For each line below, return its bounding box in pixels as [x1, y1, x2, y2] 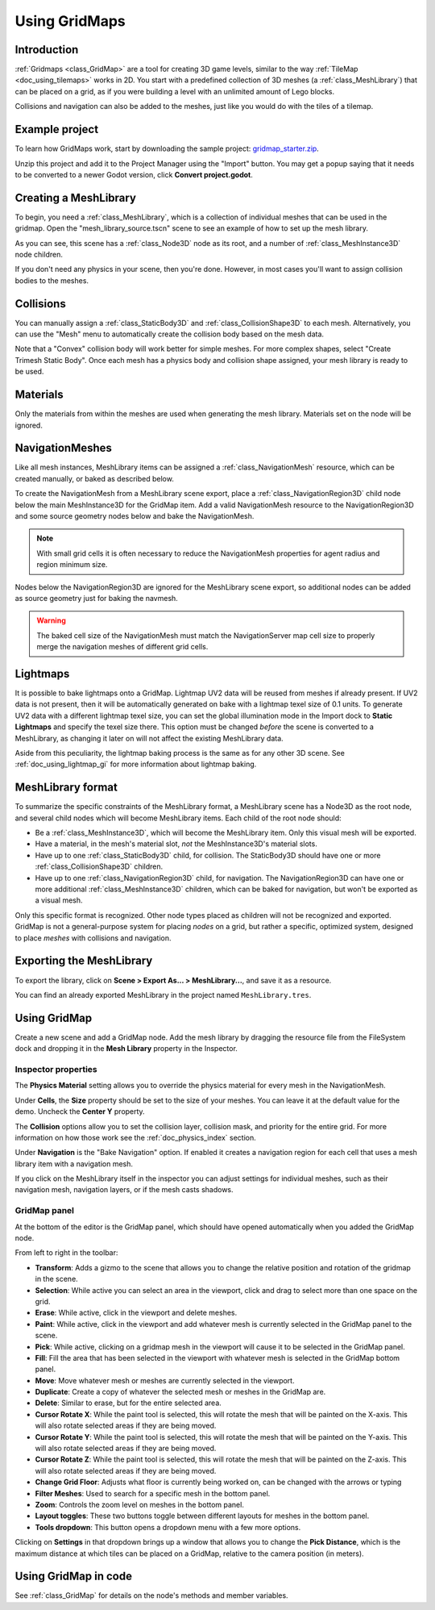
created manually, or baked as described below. [14, 473, 175, 483]
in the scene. [35, 1274, 78, 1284]
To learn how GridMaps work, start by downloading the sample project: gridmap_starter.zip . [14, 144, 320, 153]
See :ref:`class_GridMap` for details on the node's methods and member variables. [14, 1591, 289, 1600]
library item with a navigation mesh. [14, 1158, 133, 1169]
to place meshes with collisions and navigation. [14, 932, 172, 943]
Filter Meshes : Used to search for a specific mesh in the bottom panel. [35, 1488, 271, 1498]
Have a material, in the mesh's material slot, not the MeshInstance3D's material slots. [35, 839, 317, 849]
